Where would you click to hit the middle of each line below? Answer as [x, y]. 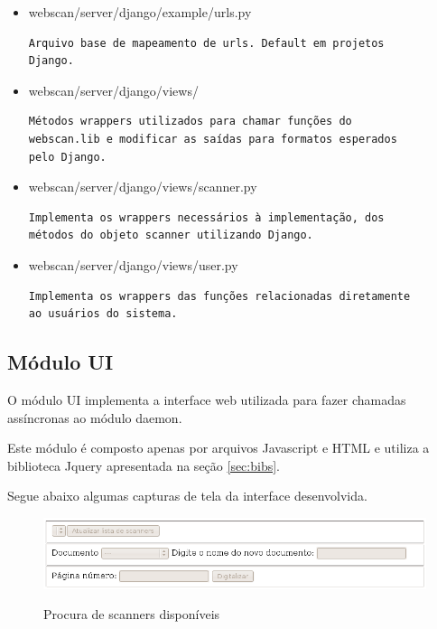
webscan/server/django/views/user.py [133, 264]
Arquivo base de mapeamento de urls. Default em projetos [206, 43]
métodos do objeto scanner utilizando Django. [171, 235]
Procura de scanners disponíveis [132, 614]
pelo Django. [67, 157]
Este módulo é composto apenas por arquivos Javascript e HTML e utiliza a [218, 448]
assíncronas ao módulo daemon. [95, 417]
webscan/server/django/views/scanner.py [143, 187]
